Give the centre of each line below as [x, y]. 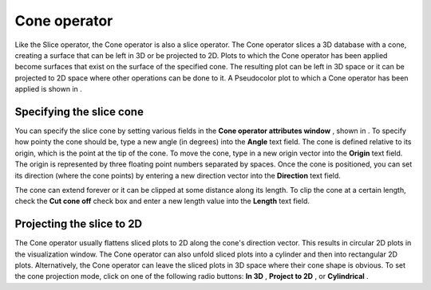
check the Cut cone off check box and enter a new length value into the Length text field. [162, 201]
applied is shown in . [49, 89]
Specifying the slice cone [79, 112]
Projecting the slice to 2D [79, 224]
